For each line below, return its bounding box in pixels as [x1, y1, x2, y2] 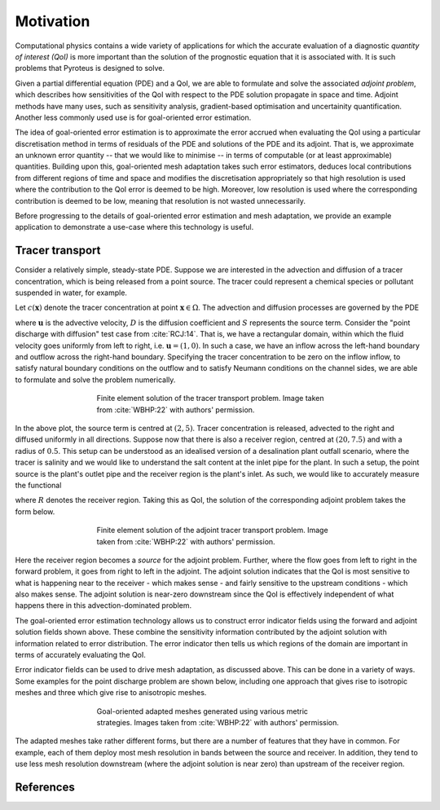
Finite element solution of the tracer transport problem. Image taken [96, 394, 324, 403]
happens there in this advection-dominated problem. [15, 601, 192, 610]
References [15, 780, 75, 794]
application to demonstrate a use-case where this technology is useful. [15, 222, 254, 232]
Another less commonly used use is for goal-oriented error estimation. [15, 112, 252, 122]
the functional [15, 480, 62, 490]
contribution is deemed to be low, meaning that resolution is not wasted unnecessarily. [15, 196, 306, 205]
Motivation [15, 12, 90, 30]
